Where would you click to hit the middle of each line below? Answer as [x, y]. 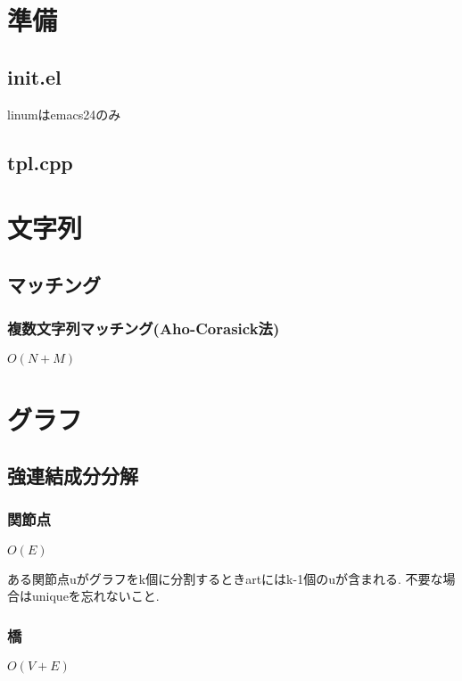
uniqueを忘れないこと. [95, 596]
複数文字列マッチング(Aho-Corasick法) [144, 328]
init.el [34, 76]
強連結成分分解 [73, 476]
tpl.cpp [40, 162]
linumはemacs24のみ [64, 114]
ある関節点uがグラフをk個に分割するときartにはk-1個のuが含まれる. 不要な [225, 578]
